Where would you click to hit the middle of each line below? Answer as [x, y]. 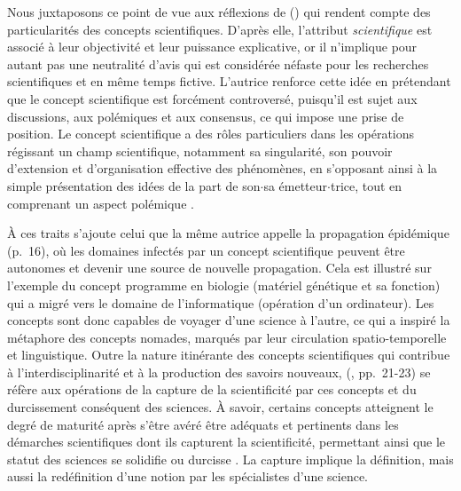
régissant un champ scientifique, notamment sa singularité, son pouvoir [200, 150]
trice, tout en [366, 185]
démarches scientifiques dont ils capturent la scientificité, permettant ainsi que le [227, 442]
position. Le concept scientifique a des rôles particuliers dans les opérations [211, 134]
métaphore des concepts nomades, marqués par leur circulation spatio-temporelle [227, 337]
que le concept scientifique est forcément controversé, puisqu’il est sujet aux [212, 98]
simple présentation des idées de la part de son [134, 185]
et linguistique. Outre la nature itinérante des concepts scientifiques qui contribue [229, 355]
